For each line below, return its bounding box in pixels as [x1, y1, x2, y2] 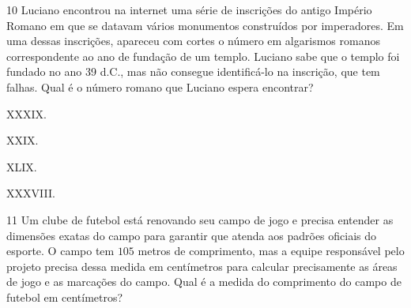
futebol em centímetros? [6, 288, 123, 305]
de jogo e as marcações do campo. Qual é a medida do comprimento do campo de [6, 273, 402, 290]
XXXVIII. [6, 185, 55, 201]
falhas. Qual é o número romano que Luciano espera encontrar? [6, 78, 314, 95]
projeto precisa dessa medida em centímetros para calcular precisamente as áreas [6, 257, 398, 274]
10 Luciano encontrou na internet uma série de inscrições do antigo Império [6, 2, 372, 17]
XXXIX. [6, 105, 47, 122]
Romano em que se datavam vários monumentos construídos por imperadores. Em [6, 17, 404, 33]
